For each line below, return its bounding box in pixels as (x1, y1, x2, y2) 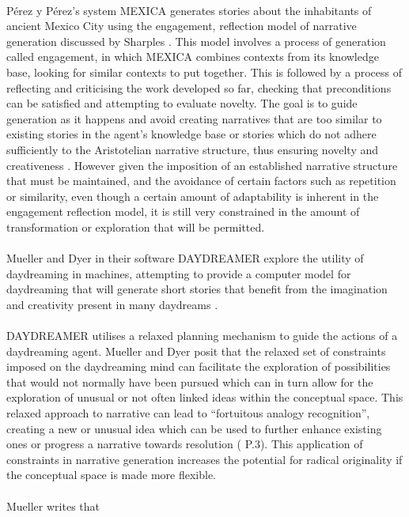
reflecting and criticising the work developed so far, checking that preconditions (6, 79, 392, 96)
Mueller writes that (6, 497, 100, 514)
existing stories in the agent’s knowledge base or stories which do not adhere (6, 126, 377, 142)
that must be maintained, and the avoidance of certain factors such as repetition (6, 172, 396, 189)
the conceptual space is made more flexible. (6, 466, 216, 483)
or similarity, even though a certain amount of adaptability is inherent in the (6, 187, 379, 204)
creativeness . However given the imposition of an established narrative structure (6, 157, 398, 173)
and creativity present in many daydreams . (6, 296, 218, 312)
